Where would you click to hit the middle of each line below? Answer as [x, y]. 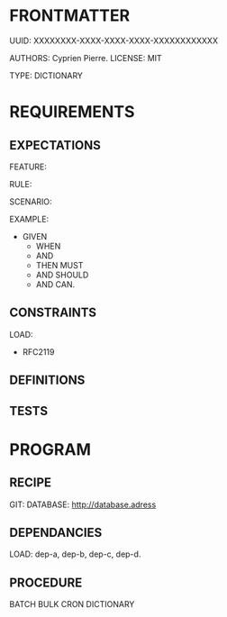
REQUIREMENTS [72, 112]
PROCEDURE [46, 582]
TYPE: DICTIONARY [46, 75]
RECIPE [31, 483]
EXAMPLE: [29, 219]
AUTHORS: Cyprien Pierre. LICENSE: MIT [86, 58]
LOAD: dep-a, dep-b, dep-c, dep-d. [75, 554]
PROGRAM [50, 449]
